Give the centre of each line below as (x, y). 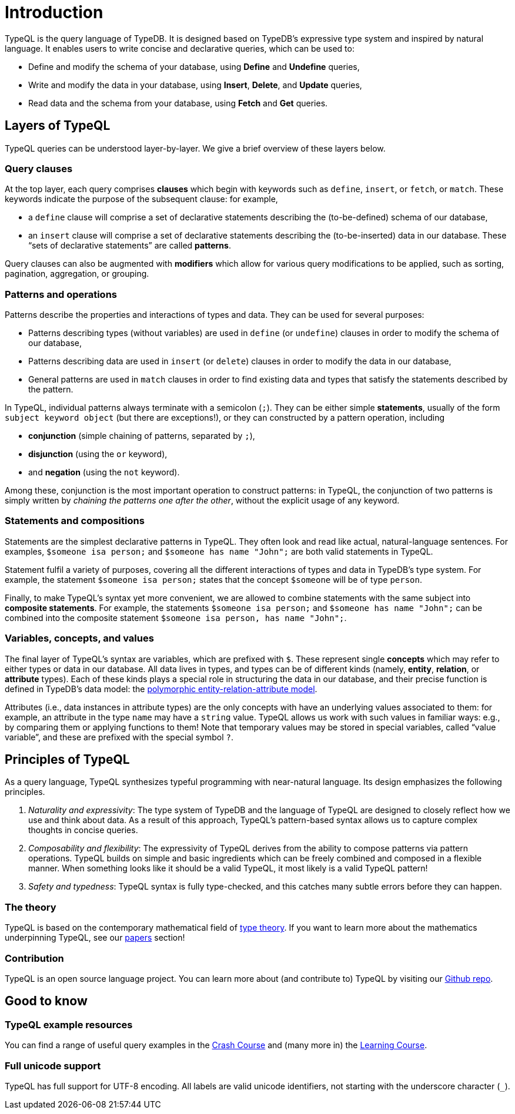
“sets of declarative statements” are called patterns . (130, 246)
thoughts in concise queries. (83, 830)
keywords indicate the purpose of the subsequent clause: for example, (141, 199)
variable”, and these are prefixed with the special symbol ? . (119, 737)
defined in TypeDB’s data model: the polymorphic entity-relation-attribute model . (161, 689)
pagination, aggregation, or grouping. (77, 274)
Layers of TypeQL (58, 126)
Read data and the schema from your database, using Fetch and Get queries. (178, 103)
